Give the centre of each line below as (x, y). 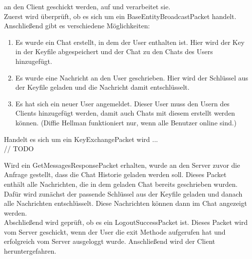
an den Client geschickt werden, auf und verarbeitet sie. (87, 6)
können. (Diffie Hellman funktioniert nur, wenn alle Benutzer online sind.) (126, 122)
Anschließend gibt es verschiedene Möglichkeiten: (77, 26)
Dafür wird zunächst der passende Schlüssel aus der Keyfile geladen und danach (123, 193)
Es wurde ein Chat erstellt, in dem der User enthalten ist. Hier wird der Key (130, 42)
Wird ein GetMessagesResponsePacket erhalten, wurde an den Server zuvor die (122, 165)
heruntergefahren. (30, 251)
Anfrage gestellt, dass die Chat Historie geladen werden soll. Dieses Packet (115, 174)
